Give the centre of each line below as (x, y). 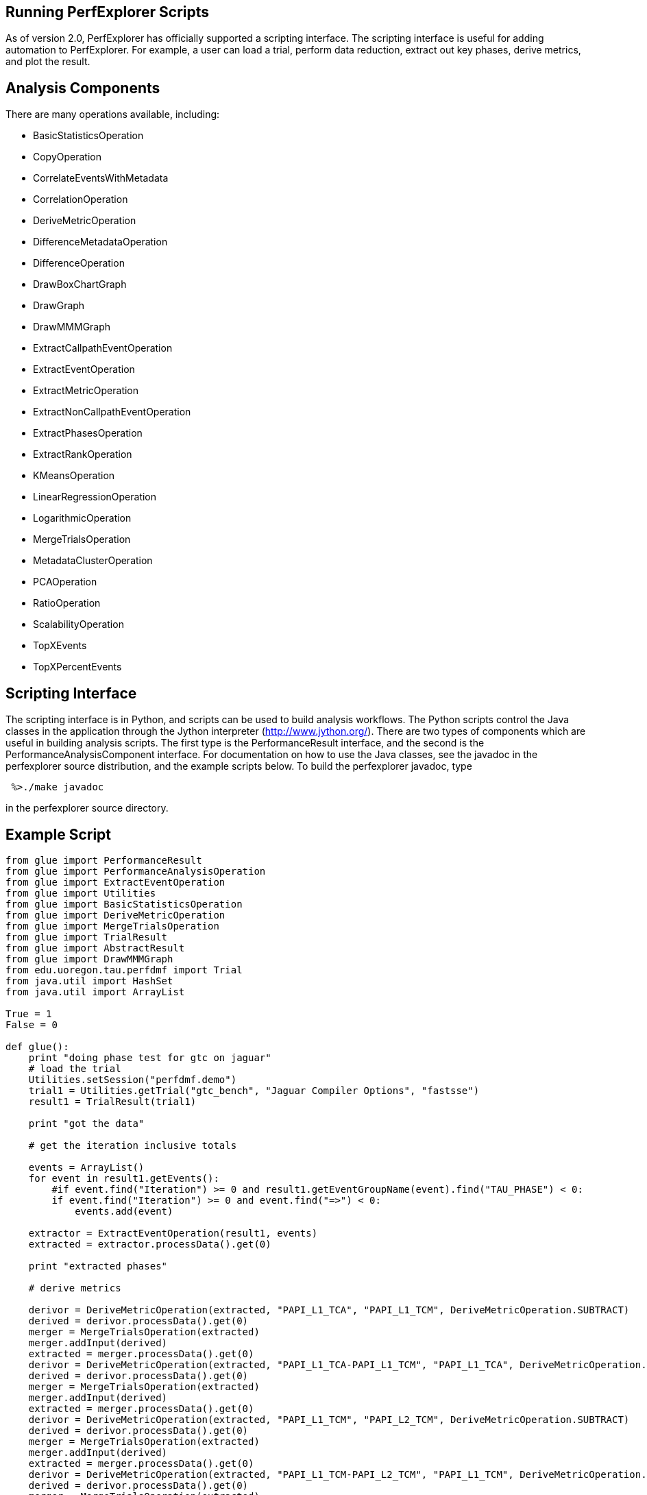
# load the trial (75, 1068)
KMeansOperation (74, 476)
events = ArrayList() (86, 1167)
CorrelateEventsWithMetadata (101, 178)
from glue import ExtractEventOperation (115, 882)
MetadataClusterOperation (93, 561)
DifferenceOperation (79, 263)
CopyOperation (67, 157)
